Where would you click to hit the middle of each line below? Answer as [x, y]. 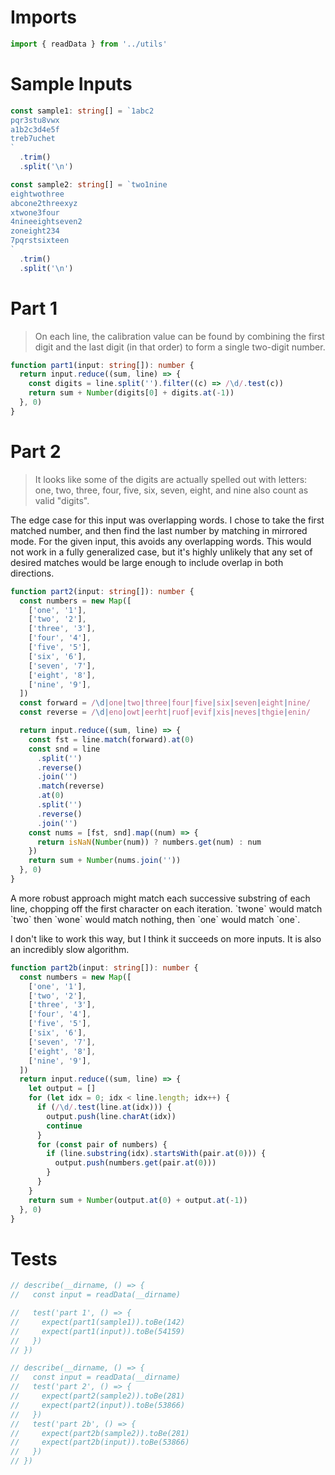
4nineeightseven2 [46, 222]
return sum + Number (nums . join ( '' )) [105, 861]
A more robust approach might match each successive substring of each [160, 898]
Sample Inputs [71, 84]
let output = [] [62, 1089]
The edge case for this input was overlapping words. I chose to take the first [167, 520]
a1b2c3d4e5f [35, 129]
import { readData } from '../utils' [89, 44]
